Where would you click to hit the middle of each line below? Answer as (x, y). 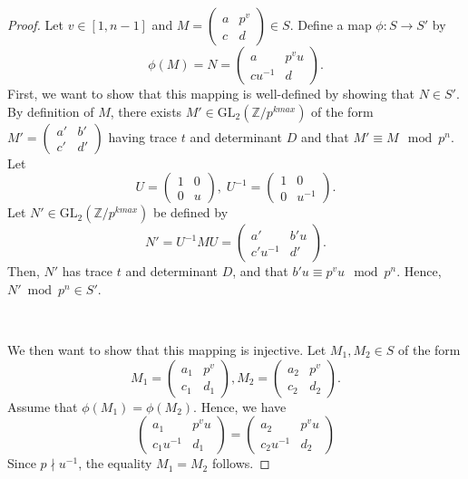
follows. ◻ (241, 463)
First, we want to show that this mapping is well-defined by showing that (211, 93)
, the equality (115, 463)
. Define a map (331, 24)
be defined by (191, 212)
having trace (143, 136)
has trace (88, 271)
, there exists (146, 111)
